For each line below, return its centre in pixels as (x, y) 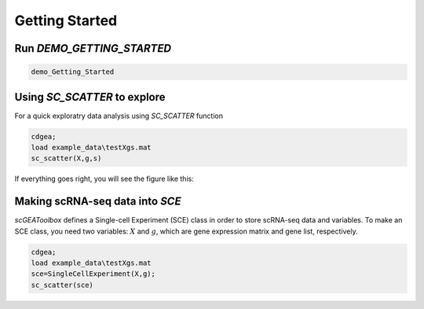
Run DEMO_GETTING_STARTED (93, 48)
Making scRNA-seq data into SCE (98, 202)
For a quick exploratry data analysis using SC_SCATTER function (119, 116)
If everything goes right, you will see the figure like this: (104, 179)
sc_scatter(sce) (62, 285)
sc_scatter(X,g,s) (66, 158)
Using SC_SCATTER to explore (90, 97)
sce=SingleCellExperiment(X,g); (93, 274)
